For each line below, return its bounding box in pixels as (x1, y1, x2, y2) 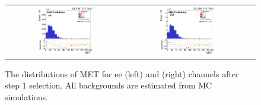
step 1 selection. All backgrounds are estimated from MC (5, 79, 212, 91)
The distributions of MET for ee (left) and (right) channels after (5, 67, 239, 80)
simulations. (5, 90, 48, 103)
